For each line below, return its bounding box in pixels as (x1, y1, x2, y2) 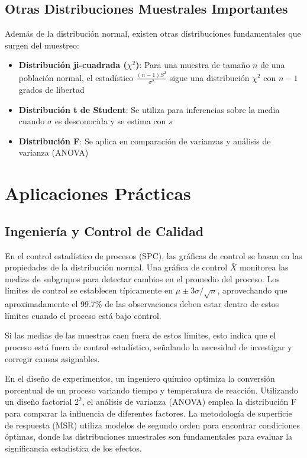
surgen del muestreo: (5, 38, 79, 51)
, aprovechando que (217, 284, 287, 296)
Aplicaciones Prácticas (5, 181, 191, 205)
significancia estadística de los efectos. (5, 441, 142, 454)
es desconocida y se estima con (54, 115, 166, 127)
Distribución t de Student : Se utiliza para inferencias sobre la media (18, 103, 280, 115)
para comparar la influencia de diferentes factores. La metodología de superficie (5, 407, 292, 419)
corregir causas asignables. (5, 352, 100, 365)
